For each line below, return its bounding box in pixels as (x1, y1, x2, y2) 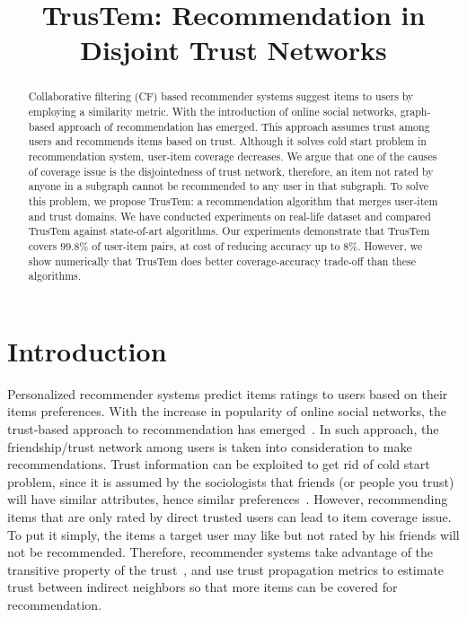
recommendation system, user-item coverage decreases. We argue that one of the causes (28, 148, 437, 163)
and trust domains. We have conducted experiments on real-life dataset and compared (28, 208, 431, 223)
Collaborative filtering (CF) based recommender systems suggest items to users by (28, 89, 414, 104)
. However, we (357, 238, 423, 253)
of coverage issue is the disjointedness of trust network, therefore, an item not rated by (28, 163, 434, 178)
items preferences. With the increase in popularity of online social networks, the (7, 402, 447, 421)
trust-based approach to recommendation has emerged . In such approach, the (7, 420, 439, 439)
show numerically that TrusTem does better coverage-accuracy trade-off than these (28, 253, 416, 268)
